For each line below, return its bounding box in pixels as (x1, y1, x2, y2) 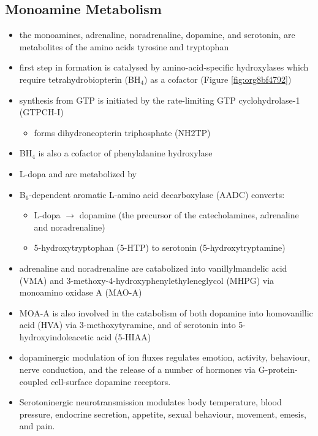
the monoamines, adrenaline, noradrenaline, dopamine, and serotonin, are (19, 28, 295, 41)
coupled (19, 375, 48, 388)
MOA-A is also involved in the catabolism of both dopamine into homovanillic (19, 306, 313, 319)
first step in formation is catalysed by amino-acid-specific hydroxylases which (19, 61, 309, 74)
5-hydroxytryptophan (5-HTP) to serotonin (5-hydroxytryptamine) (34, 241, 286, 254)
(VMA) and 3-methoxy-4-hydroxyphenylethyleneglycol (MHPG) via (19, 273, 274, 286)
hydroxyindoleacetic (19, 330, 94, 343)
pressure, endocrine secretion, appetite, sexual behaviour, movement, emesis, (19, 407, 306, 420)
